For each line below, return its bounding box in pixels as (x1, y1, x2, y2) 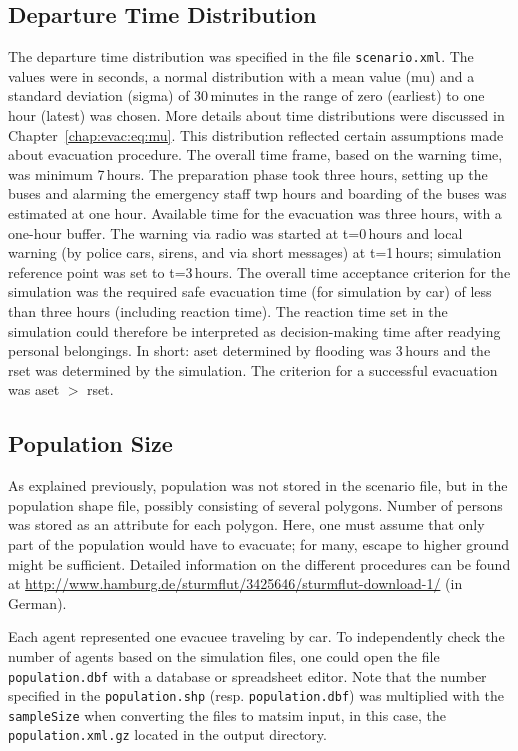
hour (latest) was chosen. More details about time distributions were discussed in (8, 105, 505, 126)
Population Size (8, 428, 173, 459)
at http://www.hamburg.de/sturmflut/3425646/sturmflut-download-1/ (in (8, 573, 463, 594)
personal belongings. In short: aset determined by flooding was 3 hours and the (8, 340, 491, 361)
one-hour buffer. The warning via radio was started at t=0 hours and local (8, 222, 463, 243)
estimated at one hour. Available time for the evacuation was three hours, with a (8, 203, 502, 224)
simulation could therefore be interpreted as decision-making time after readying (8, 320, 501, 341)
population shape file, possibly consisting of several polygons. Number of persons (8, 494, 503, 515)
